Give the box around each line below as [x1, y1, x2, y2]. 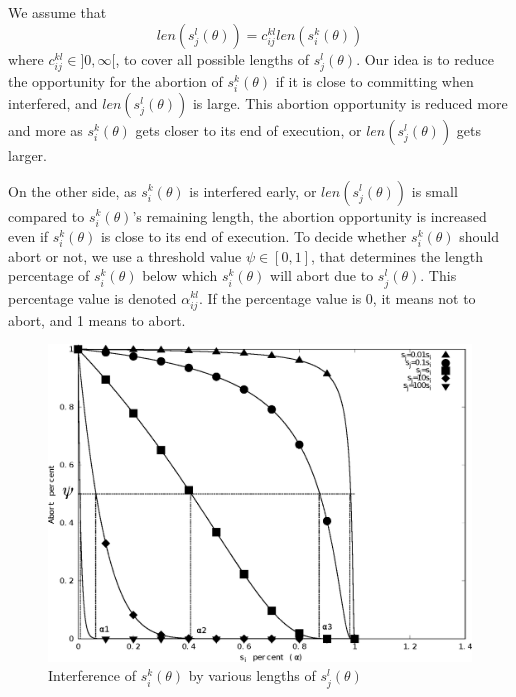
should [459, 225, 500, 246]
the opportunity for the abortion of [8, 70, 223, 91]
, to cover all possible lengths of [115, 48, 310, 69]
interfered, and [8, 92, 98, 113]
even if [8, 225, 49, 246]
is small [411, 180, 458, 201]
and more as [8, 119, 83, 140]
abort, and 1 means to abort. [8, 309, 186, 330]
